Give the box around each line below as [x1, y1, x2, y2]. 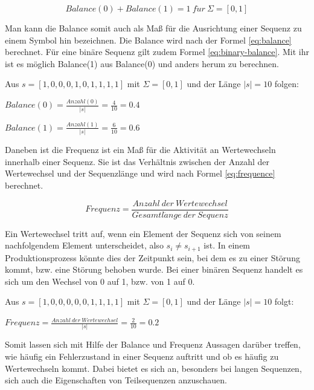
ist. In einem [203, 239, 251, 252]
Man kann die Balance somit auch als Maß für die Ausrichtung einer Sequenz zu [5, 22, 302, 34]
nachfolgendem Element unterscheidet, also [5, 239, 164, 252]
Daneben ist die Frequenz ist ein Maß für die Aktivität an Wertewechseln [5, 143, 276, 156]
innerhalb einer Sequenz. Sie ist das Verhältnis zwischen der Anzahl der [5, 155, 270, 167]
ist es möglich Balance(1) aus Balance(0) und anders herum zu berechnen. [5, 57, 279, 70]
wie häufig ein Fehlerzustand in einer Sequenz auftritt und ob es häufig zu [5, 349, 279, 362]
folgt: [274, 295, 294, 308]
